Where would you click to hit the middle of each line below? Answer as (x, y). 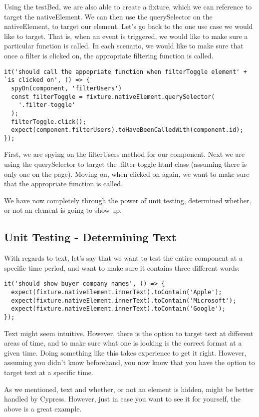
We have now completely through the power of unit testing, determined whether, (128, 200)
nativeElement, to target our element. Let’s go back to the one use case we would (129, 26)
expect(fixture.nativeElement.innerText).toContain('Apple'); (117, 292)
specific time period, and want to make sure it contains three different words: (122, 267)
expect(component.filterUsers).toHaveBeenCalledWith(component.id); (127, 130)
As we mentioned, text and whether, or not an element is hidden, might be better (129, 389)
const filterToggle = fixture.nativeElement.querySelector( (113, 97)
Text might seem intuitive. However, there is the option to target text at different (129, 333)
